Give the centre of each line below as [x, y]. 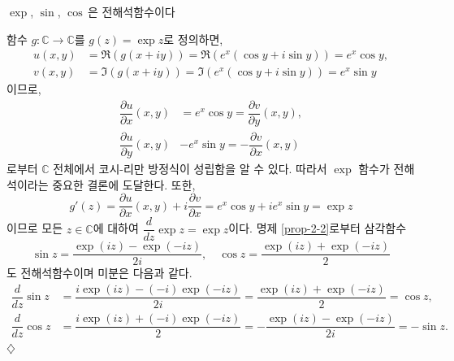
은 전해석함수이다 [132, 11]
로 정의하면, [193, 39]
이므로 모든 [35, 228]
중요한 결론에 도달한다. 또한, [124, 184]
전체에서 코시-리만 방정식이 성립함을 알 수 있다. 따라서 [190, 169]
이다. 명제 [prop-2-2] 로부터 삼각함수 [318, 228]
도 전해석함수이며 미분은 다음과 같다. [99, 273]
